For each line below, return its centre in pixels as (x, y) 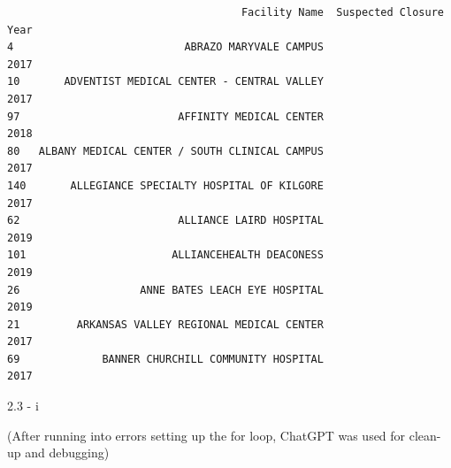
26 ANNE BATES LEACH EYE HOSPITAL (165, 290)
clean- (425, 435)
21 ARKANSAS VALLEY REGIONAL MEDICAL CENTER (165, 324)
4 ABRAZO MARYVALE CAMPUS (165, 47)
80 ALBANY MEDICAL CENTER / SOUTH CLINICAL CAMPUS (165, 151)
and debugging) (67, 453)
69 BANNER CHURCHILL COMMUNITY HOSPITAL (165, 359)
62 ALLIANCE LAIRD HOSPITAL (165, 221)
